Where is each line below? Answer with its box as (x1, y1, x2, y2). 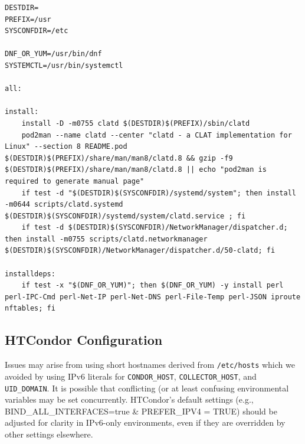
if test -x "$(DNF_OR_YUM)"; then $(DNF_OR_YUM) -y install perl (21, 281, 284, 290)
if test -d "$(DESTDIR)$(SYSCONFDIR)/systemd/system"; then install (21, 188, 296, 197)
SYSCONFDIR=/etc (5, 27, 68, 35)
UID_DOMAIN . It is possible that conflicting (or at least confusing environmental (5, 381, 289, 394)
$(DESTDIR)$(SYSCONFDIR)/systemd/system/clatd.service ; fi (5, 211, 246, 220)
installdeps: (5, 269, 55, 278)
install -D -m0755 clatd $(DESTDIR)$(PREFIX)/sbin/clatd (21, 119, 250, 128)
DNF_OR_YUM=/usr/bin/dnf (5, 50, 102, 58)
